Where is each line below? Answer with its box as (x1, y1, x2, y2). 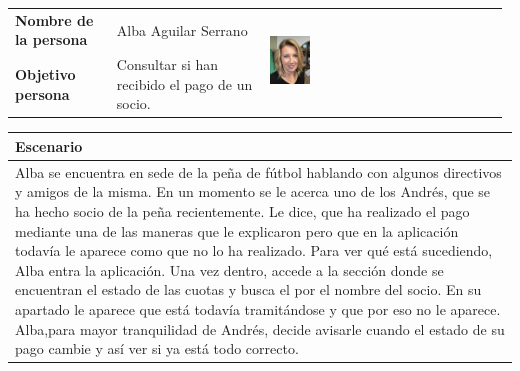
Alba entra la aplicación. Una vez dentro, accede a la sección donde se (15, 259, 444, 280)
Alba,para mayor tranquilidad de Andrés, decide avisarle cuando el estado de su (15, 318, 505, 339)
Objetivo (15, 63, 76, 84)
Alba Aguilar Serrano (116, 19, 248, 40)
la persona (15, 29, 88, 50)
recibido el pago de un (116, 73, 253, 94)
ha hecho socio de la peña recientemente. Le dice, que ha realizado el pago (15, 201, 470, 221)
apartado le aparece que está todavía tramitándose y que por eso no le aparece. (15, 298, 501, 319)
